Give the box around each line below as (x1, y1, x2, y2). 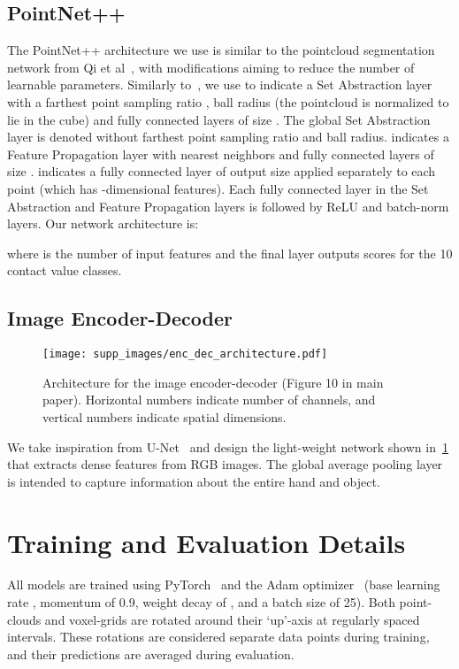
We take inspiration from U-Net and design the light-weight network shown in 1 (7, 437, 448, 456)
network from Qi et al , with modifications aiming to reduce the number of (7, 58, 415, 76)
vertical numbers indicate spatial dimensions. (42, 407, 287, 426)
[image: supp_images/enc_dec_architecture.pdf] (42, 348, 328, 361)
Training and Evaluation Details (7, 524, 406, 560)
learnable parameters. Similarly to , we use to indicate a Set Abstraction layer (7, 75, 432, 94)
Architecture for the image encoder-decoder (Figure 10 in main (42, 373, 384, 391)
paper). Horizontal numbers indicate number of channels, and (42, 390, 376, 409)
